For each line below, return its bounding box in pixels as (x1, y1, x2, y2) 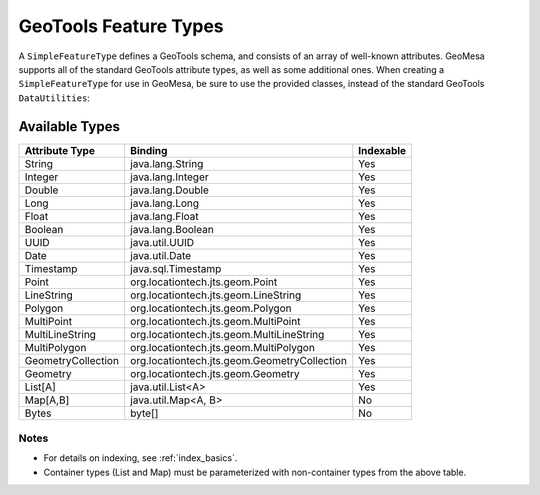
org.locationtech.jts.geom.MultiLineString (130, 327, 325, 341)
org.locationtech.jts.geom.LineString (130, 288, 302, 302)
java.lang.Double (130, 183, 210, 197)
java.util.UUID (130, 235, 195, 249)
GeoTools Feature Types (18, 15, 224, 37)
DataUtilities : (18, 91, 90, 104)
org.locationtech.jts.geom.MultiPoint (130, 314, 301, 328)
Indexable (358, 143, 407, 157)
